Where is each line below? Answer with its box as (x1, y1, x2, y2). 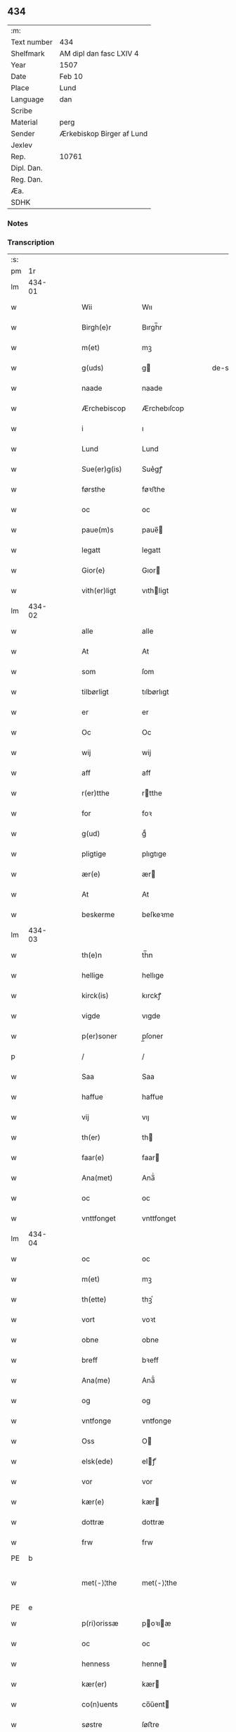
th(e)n (81, 950, 103, 960)
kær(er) (81, 1679, 107, 1689)
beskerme (81, 910, 115, 920)
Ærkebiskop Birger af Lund (59, 128, 148, 138)
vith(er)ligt (81, 586, 117, 596)
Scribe (11, 106, 33, 116)
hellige (81, 971, 104, 980)
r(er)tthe (81, 788, 110, 798)
